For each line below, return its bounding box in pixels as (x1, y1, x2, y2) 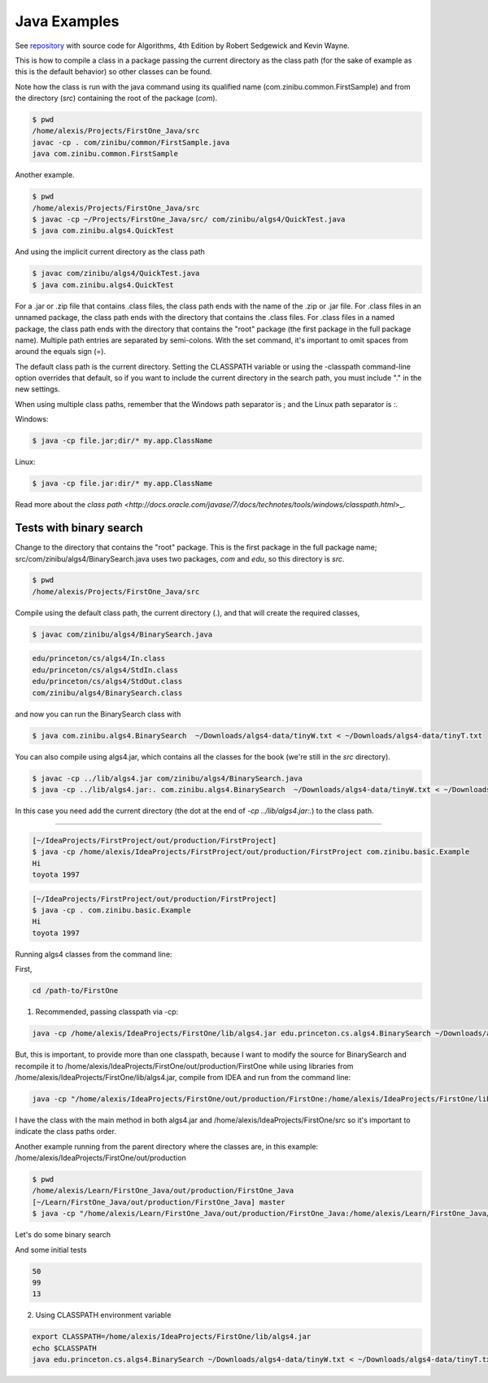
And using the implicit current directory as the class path (15, 247, 205, 256)
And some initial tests (15, 1245, 87, 1254)
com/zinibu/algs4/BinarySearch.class (32, 688, 183, 698)
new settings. (15, 384, 60, 394)
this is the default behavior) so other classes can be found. (15, 67, 212, 77)
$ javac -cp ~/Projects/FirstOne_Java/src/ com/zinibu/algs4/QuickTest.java (32, 215, 346, 224)
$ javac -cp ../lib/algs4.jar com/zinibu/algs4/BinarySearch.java (32, 773, 303, 783)
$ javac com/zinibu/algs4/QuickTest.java (32, 269, 200, 278)
